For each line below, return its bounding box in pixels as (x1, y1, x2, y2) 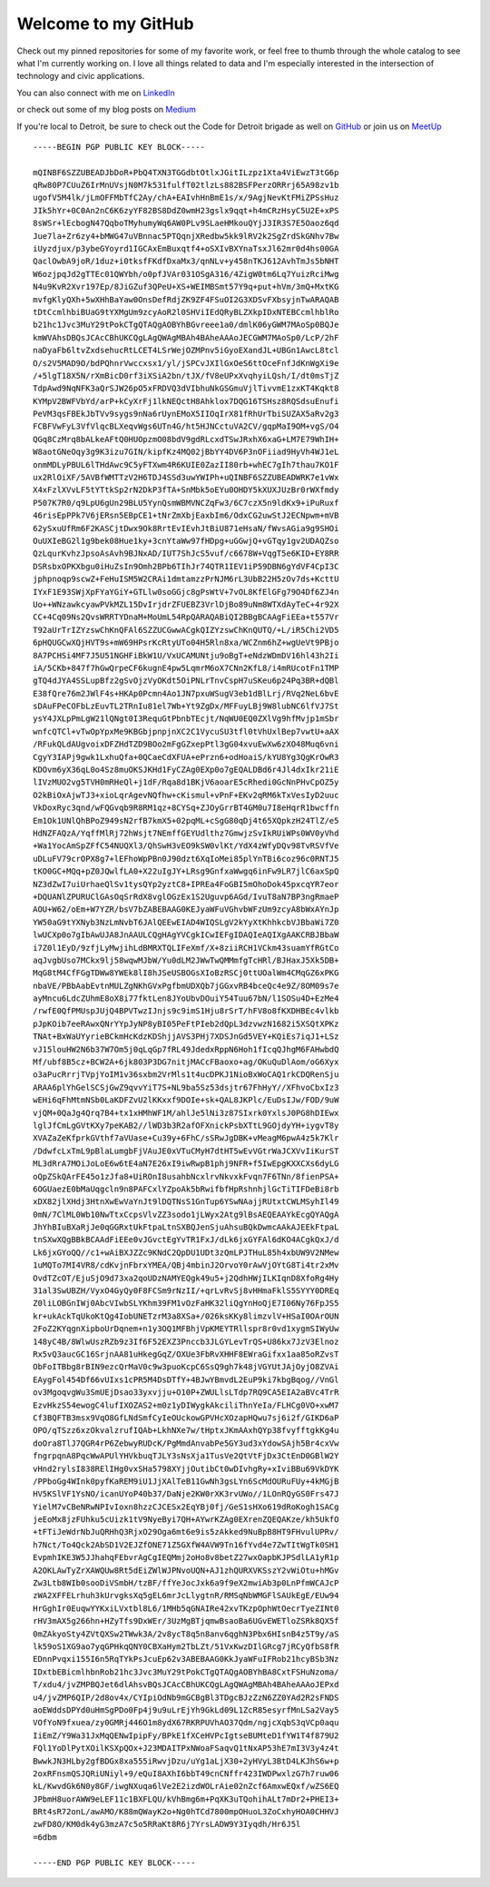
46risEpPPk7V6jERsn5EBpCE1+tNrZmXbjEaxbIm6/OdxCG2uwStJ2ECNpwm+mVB (33, 510, 339, 521)
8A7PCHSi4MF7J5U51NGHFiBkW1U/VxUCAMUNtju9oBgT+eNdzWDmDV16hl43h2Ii (33, 650, 339, 660)
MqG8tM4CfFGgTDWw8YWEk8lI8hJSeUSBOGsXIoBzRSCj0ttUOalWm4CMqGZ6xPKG (33, 968, 339, 978)
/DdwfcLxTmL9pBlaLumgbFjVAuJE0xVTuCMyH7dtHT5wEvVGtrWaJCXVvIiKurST (33, 1145, 339, 1156)
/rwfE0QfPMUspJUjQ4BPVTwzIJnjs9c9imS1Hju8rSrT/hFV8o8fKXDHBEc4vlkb (33, 1006, 339, 1016)
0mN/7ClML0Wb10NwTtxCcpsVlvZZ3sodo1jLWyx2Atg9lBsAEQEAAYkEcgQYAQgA (33, 1209, 339, 1220)
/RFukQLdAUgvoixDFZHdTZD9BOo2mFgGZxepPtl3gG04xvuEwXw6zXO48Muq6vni (33, 739, 339, 749)
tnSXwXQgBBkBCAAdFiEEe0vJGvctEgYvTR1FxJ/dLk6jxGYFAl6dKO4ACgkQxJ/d (33, 1235, 339, 1245)
